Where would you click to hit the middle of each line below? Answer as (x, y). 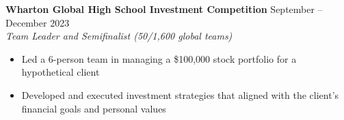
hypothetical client (61, 72)
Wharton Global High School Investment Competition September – (164, 9)
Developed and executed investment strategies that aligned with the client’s (180, 94)
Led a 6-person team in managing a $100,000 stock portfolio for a (159, 58)
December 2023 (38, 22)
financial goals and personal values (94, 108)
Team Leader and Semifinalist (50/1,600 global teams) (119, 36)
